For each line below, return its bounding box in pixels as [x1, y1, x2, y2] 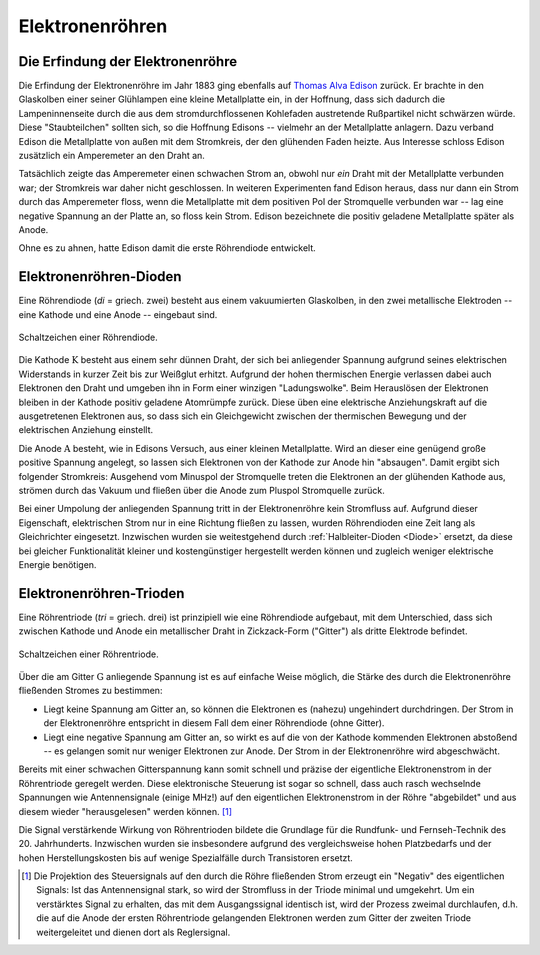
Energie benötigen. [18, 558, 97, 570]
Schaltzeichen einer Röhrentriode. [18, 648, 159, 660]
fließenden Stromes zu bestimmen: [18, 685, 163, 697]
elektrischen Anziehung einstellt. [18, 424, 154, 436]
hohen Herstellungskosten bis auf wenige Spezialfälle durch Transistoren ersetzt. [18, 851, 354, 864]
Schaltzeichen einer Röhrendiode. [18, 331, 159, 344]
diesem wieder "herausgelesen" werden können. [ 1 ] [18, 805, 233, 817]
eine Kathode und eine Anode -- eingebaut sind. [18, 308, 218, 320]
